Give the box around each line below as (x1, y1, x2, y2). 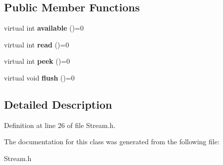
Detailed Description (4, 96, 112, 112)
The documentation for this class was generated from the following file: (4, 136, 220, 147)
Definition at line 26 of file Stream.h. (4, 120, 116, 130)
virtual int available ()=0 (4, 23, 84, 33)
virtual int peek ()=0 (4, 56, 70, 66)
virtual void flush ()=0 (4, 72, 75, 82)
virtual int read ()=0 (4, 39, 69, 49)
